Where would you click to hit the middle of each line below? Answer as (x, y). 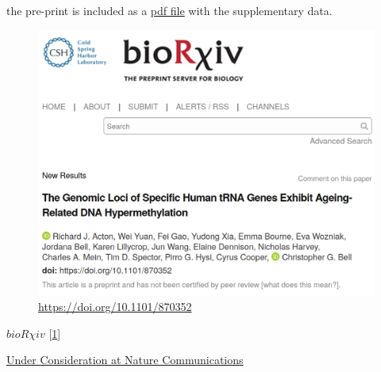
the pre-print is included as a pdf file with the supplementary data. (169, 10)
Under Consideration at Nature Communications (125, 360)
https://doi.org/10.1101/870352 (115, 307)
